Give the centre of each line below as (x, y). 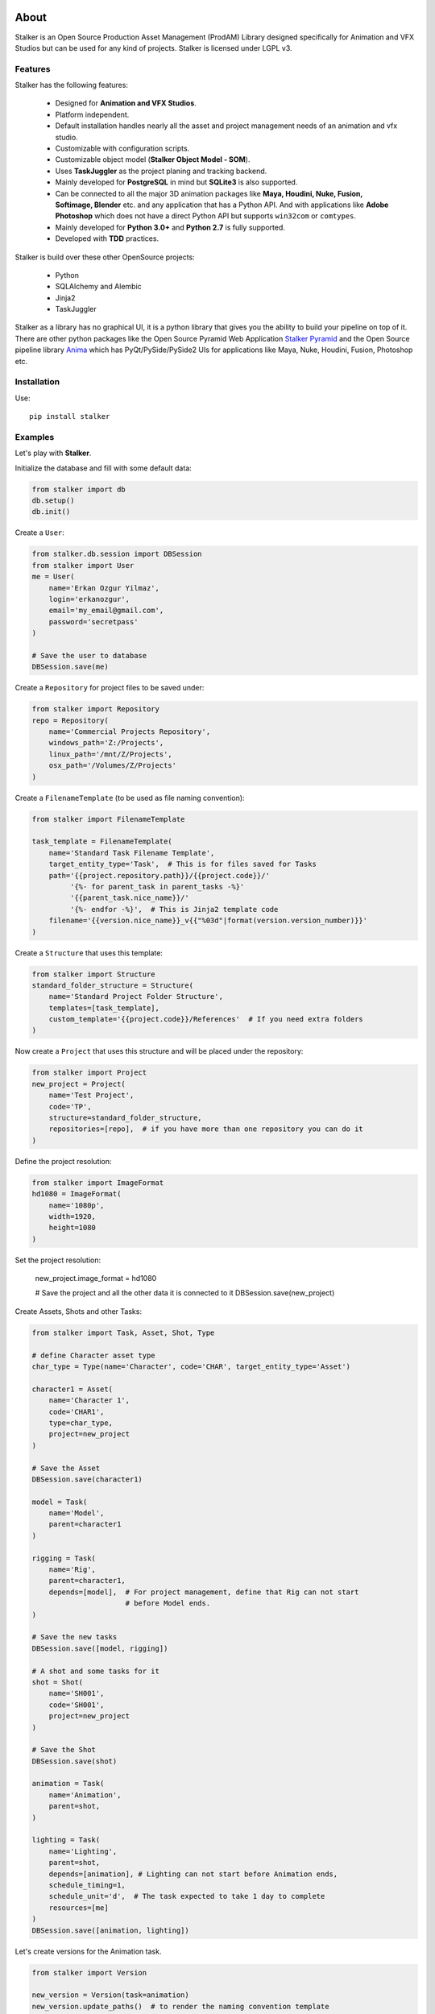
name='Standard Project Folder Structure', (136, 997)
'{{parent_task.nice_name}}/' (129, 898)
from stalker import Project (89, 1073)
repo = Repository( (70, 720)
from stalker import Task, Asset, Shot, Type (123, 1332)
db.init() (51, 512)
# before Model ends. (168, 1604)
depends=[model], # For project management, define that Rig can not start (204, 1592)
